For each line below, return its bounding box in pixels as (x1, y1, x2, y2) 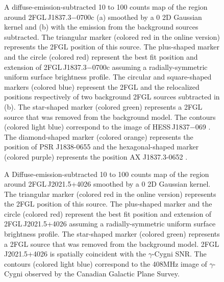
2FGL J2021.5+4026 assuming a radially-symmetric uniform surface (4, 218, 216, 229)
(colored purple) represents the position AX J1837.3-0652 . (4, 151, 188, 162)
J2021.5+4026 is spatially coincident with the (4, 248, 146, 259)
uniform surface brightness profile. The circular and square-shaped (4, 71, 212, 82)
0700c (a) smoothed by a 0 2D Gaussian (77, 11, 202, 22)
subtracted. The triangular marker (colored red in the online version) (4, 31, 220, 42)
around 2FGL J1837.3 (4, 11, 71, 22)
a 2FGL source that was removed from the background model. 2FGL (4, 238, 219, 249)
